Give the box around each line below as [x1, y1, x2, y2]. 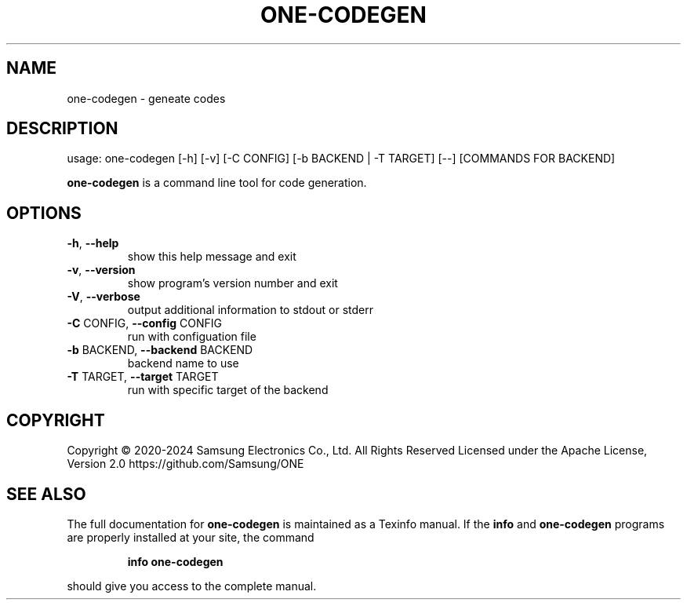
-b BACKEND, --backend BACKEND [67, 343, 253, 357]
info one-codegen [127, 554, 224, 568]
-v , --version [67, 263, 136, 277]
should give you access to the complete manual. [67, 579, 317, 593]
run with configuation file [127, 330, 256, 344]
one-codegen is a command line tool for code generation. [67, 176, 367, 190]
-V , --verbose [67, 290, 140, 304]
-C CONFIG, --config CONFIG [67, 316, 223, 330]
